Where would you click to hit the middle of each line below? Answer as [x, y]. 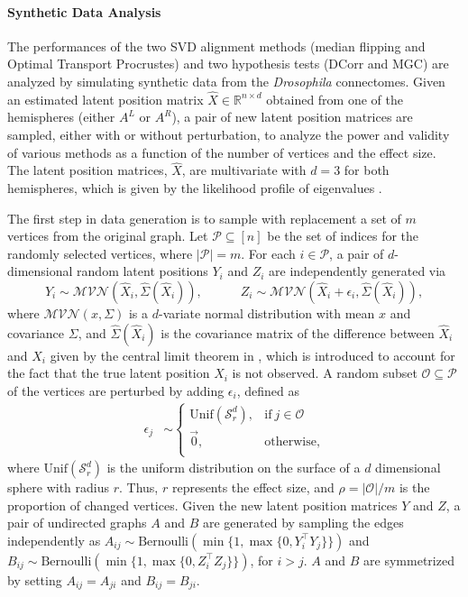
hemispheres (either [61, 117]
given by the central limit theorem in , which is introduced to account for [252, 355]
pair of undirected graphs [77, 523]
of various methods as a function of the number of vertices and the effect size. [222, 152]
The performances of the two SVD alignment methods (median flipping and [216, 46]
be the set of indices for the [343, 236]
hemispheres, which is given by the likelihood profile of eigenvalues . [195, 187]
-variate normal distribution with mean [266, 312]
